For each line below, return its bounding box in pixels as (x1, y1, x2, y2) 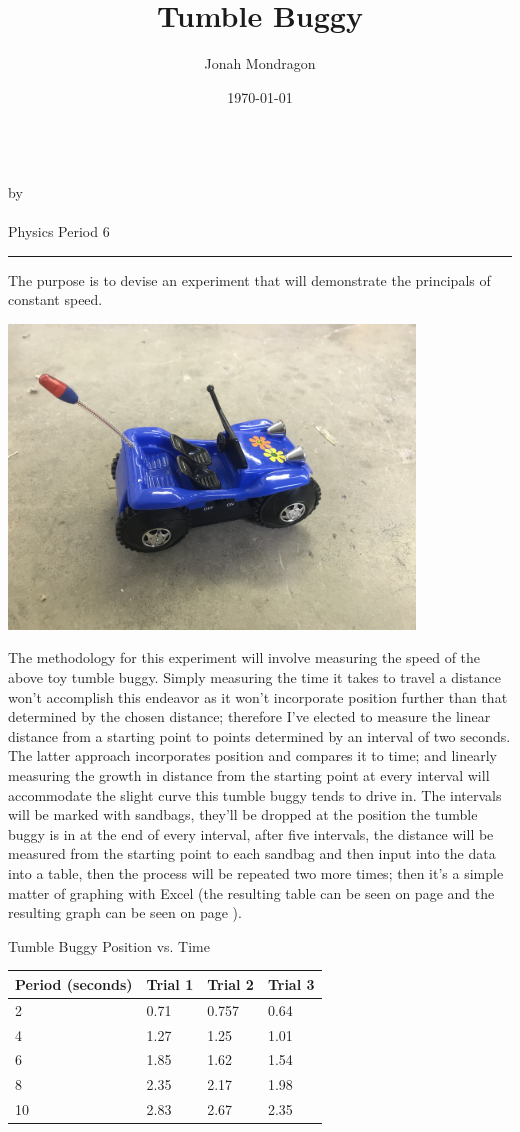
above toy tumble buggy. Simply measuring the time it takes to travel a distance (8, 667, 502, 688)
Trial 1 (146, 973, 194, 994)
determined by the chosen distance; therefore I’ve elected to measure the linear (8, 706, 491, 727)
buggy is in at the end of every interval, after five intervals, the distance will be (8, 823, 494, 844)
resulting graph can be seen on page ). (8, 902, 242, 923)
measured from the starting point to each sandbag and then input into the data (8, 843, 496, 864)
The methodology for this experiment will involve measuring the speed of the (8, 647, 481, 668)
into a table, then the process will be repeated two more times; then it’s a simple (8, 863, 504, 883)
